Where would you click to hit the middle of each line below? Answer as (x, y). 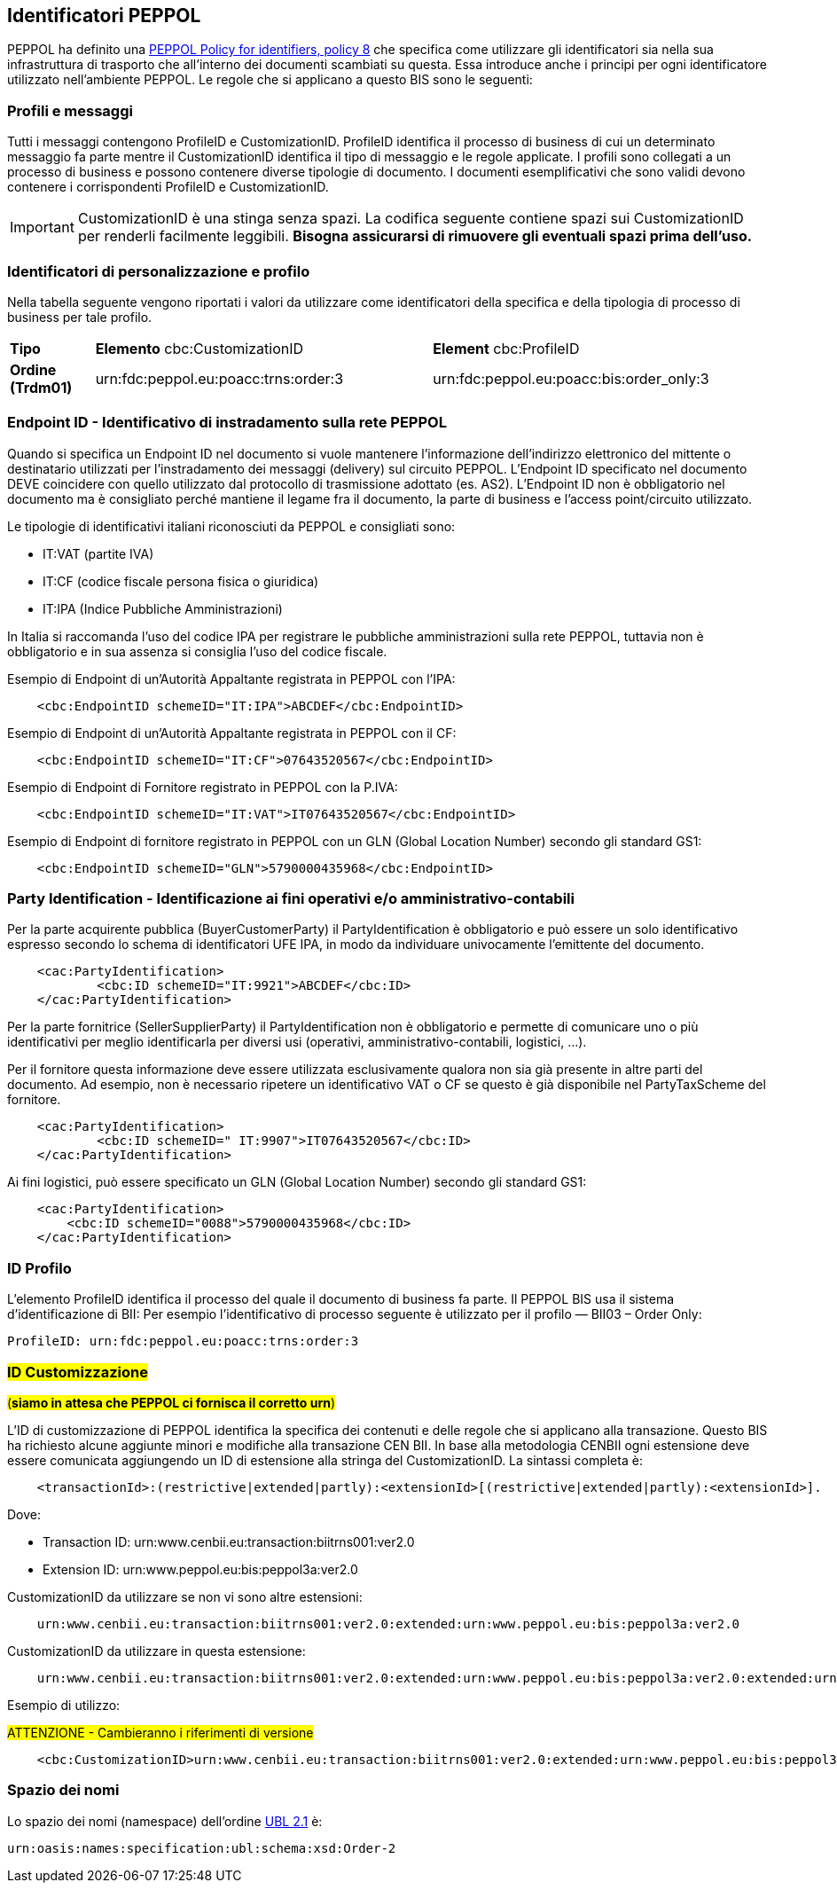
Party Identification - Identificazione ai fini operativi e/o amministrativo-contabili (291, 899)
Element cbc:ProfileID (506, 348)
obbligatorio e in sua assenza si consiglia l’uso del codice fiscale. (197, 651)
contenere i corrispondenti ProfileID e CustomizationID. (168, 187)
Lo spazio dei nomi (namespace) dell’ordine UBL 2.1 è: (165, 1821)
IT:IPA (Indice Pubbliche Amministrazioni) (163, 608)
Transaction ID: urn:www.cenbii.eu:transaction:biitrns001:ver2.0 (229, 1541)
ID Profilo (39, 1268)
